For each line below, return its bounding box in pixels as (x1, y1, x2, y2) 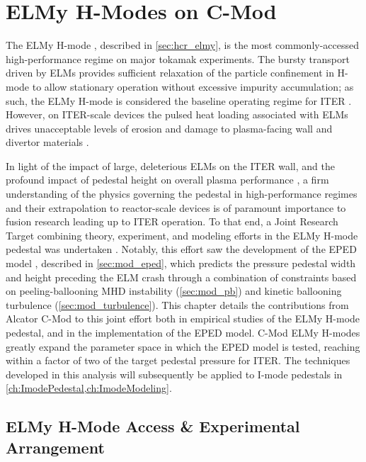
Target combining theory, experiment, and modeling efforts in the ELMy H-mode (6, 227, 358, 242)
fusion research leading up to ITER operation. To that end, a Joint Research (6, 214, 338, 229)
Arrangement (6, 436, 105, 458)
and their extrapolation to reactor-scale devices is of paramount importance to (6, 200, 346, 215)
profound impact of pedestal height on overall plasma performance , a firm (6, 172, 329, 187)
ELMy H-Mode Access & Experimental (6, 415, 300, 437)
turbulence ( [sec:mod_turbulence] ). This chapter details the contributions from (6, 297, 349, 312)
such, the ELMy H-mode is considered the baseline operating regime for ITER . (6, 93, 352, 108)
